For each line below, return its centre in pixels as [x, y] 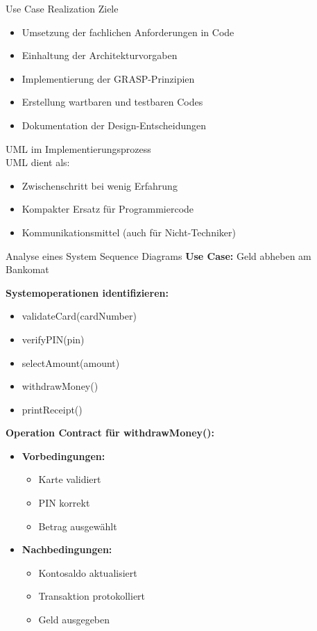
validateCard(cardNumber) [79, 316]
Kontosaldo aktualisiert [88, 572]
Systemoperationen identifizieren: [87, 292]
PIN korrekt [64, 503]
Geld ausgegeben [74, 620]
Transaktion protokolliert [92, 596]
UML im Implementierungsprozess [78, 148]
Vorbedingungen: [63, 456]
